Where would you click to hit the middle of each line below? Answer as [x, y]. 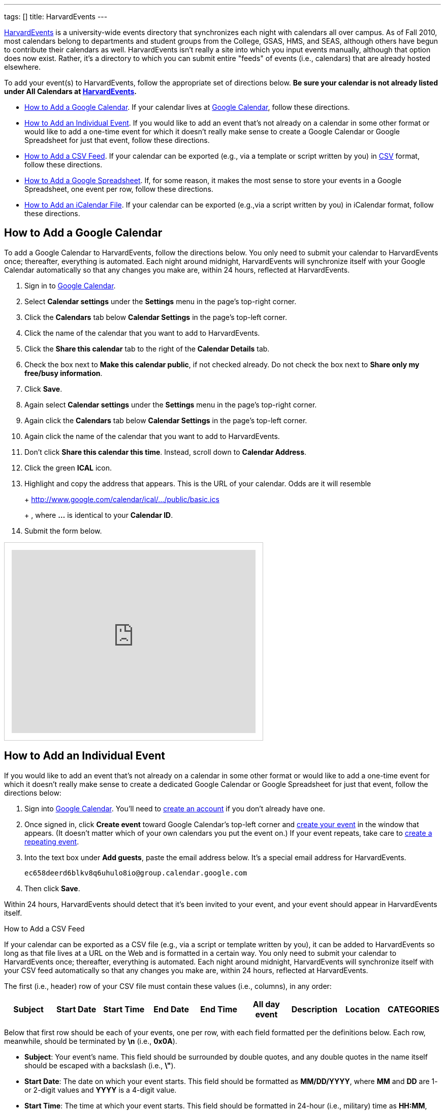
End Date [171, 1009]
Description [314, 1009]
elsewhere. [22, 67]
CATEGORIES [414, 1009]
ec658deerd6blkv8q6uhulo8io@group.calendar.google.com [136, 873]
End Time [219, 1009]
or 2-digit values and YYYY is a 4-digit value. [101, 1090]
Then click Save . [52, 888]
